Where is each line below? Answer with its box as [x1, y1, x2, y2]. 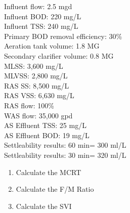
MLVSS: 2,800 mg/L [4, 70, 68, 81]
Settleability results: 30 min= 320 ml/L [4, 149, 126, 160]
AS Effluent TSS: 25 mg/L [4, 120, 86, 131]
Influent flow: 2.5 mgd [4, 1, 72, 11]
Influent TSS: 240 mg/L [4, 21, 78, 31]
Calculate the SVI [16, 200, 72, 211]
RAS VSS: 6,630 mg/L [4, 90, 74, 101]
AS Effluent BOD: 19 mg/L [4, 130, 90, 140]
